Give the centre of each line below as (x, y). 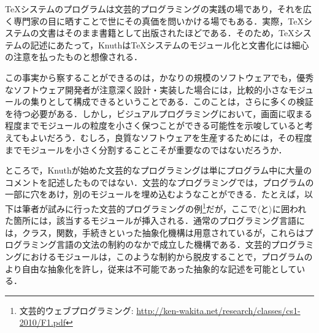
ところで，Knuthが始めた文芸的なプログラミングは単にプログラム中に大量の (159, 170)
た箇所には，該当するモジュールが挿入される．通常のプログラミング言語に (155, 220)
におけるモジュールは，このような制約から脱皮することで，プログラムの (167, 256)
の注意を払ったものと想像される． (74, 57)
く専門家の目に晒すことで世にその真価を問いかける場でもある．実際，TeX (154, 21)
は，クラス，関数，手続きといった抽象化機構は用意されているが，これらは (155, 232)
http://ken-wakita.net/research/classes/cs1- (218, 310)
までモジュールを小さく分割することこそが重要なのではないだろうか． (146, 149)
